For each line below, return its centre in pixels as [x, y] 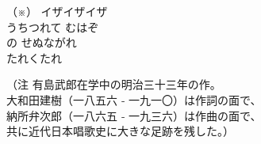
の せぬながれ [42, 42]
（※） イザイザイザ [57, 11]
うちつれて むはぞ [53, 27]
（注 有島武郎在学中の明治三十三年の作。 [114, 84]
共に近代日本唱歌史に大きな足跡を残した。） [120, 131]
